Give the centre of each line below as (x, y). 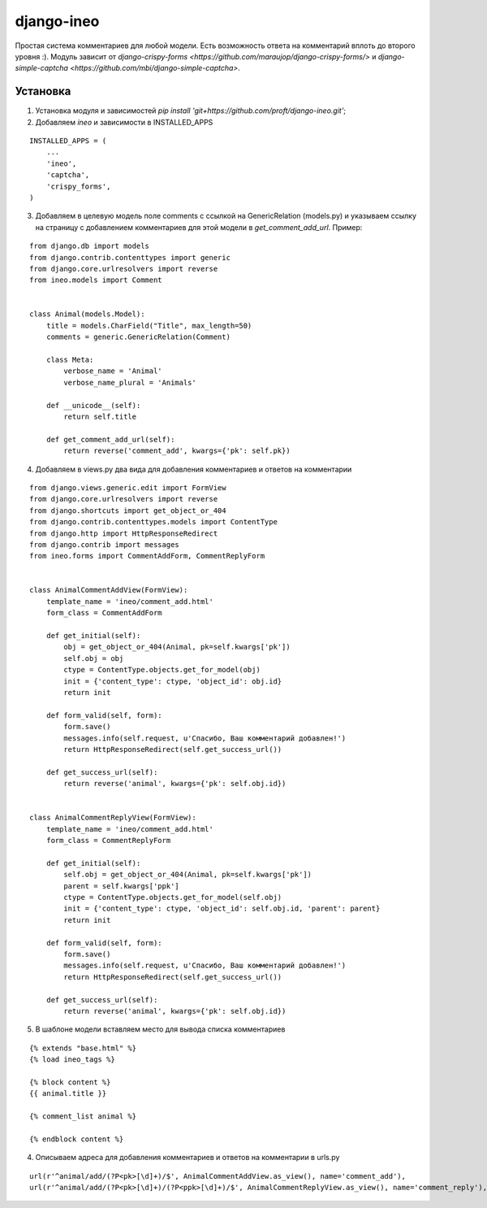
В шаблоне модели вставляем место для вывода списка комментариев (160, 1029)
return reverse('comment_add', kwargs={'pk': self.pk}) (177, 451)
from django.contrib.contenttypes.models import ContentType (153, 522)
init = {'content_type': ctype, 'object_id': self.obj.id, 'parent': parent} (222, 909)
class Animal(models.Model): (87, 314)
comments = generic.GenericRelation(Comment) (138, 337)
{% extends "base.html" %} (83, 1048)
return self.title (100, 417)
